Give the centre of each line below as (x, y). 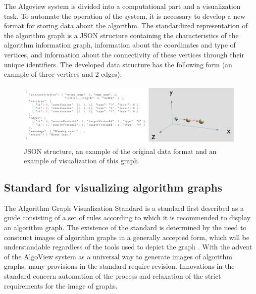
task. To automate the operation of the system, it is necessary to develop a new (125, 16)
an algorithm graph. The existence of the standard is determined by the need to (125, 227)
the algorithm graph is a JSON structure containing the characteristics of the (121, 35)
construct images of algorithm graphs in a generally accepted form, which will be (127, 237)
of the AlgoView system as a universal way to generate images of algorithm (118, 256)
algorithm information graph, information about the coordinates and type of (120, 45)
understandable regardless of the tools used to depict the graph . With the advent (128, 247)
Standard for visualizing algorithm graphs (113, 187)
